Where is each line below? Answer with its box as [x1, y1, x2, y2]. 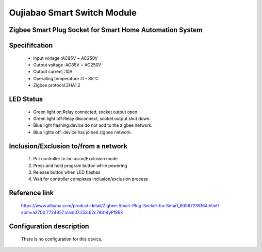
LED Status [9, 95, 43, 103]
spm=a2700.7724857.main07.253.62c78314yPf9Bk [21, 209, 123, 216]
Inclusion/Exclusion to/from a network [9, 142, 128, 150]
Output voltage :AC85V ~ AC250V [33, 62, 101, 67]
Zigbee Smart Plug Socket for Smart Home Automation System [9, 26, 203, 34]
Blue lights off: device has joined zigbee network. [33, 129, 132, 135]
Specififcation [9, 41, 53, 50]
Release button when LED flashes [33, 169, 100, 175]
